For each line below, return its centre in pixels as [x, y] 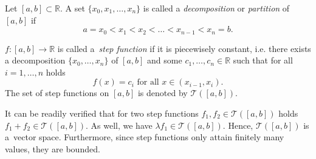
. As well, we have [119, 125]
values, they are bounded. [53, 148]
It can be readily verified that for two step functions [102, 113]
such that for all [263, 60]
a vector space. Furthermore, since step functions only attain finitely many [145, 137]
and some [165, 60]
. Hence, [238, 125]
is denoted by [163, 93]
